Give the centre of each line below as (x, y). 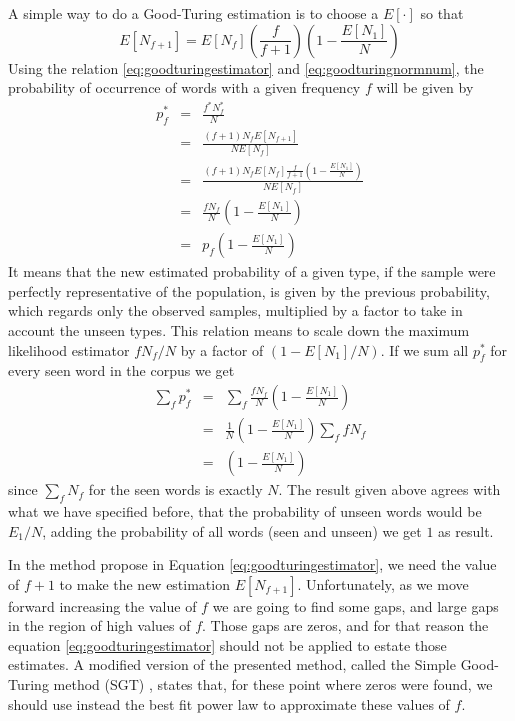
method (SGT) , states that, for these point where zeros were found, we (273, 684)
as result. (466, 530)
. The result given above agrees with (389, 489)
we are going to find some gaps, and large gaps (355, 605)
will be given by (425, 87)
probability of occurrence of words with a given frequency (184, 87)
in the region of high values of (99, 625)
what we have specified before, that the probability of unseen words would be (245, 510)
